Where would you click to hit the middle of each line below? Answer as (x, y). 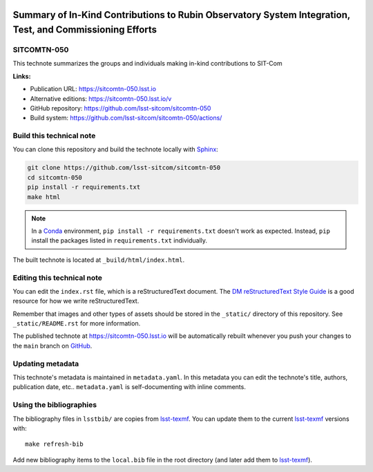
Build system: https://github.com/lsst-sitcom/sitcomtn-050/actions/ (126, 118)
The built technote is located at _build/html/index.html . (99, 260)
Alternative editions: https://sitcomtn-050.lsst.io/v (101, 98)
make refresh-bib (54, 444)
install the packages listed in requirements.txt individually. (119, 240)
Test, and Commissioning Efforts (85, 30)
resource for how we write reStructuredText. (76, 301)
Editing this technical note (58, 278)
